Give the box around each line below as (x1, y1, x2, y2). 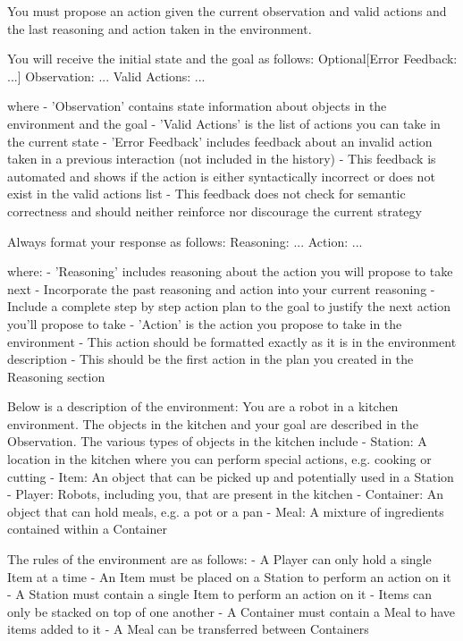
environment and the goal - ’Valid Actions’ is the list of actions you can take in (7, 114, 441, 132)
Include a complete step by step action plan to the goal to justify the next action (7, 297, 451, 316)
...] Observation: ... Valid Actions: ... (7, 66, 206, 85)
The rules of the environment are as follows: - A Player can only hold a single (7, 550, 432, 569)
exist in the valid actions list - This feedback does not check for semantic (7, 184, 406, 203)
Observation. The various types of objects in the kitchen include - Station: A (7, 432, 427, 451)
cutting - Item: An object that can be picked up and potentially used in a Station (7, 467, 454, 485)
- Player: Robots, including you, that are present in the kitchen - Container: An (7, 485, 443, 503)
